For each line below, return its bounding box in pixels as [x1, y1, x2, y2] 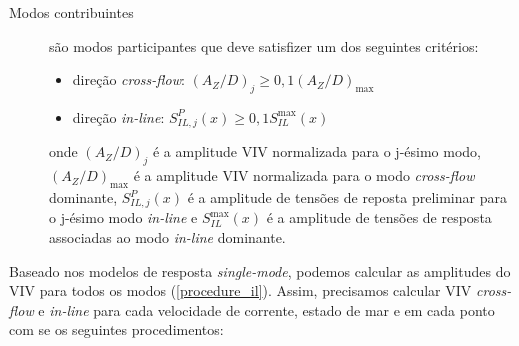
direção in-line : [72, 106, 165, 127]
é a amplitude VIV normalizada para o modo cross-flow [133, 165, 475, 186]
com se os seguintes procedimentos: [9, 319, 224, 340]
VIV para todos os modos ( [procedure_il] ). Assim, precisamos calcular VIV [9, 280, 472, 301]
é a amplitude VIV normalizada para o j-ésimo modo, [152, 141, 481, 162]
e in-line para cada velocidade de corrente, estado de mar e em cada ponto [38, 299, 495, 320]
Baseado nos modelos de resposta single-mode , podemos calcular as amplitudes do [9, 260, 511, 281]
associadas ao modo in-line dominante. [49, 227, 286, 248]
